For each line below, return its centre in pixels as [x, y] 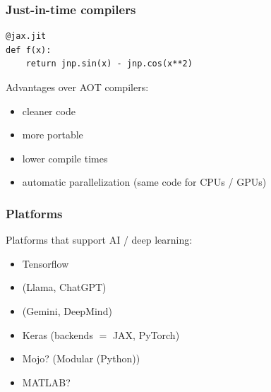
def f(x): [29, 50]
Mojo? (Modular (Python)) [81, 358]
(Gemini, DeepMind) [67, 310]
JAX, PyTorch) [146, 334]
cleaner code [49, 111]
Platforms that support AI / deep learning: [99, 240]
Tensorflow [46, 263]
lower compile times [65, 158]
